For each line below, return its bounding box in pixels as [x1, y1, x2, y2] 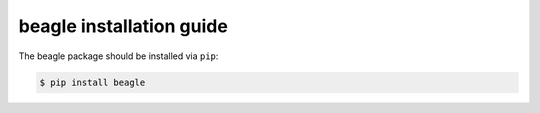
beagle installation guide [18, 15, 229, 37]
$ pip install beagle [39, 76, 146, 88]
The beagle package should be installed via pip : [18, 50, 219, 62]
